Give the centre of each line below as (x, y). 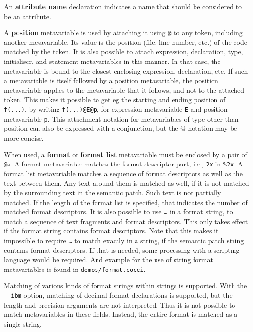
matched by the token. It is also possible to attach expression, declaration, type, (124, 52)
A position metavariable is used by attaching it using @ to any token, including (123, 32)
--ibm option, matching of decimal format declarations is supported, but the (118, 295)
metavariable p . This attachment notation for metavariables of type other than (121, 118)
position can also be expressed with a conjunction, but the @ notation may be (121, 128)
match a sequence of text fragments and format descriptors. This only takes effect (126, 221)
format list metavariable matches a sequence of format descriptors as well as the (123, 173)
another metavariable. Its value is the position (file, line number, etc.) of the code (126, 42)
